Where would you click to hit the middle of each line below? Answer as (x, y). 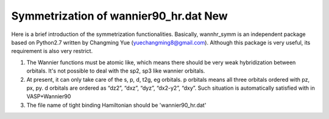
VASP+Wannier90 (49, 96)
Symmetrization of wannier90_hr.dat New (119, 16)
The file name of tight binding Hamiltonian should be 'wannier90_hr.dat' (116, 105)
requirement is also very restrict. (52, 51)
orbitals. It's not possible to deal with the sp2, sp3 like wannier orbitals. (116, 71)
